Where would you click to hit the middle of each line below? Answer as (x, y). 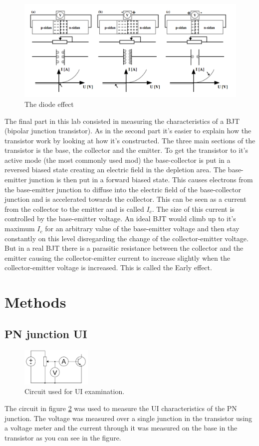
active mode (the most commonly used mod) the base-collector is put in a (118, 160)
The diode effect (49, 104)
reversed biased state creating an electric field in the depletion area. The (115, 170)
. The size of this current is (193, 209)
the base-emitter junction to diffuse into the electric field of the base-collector (123, 189)
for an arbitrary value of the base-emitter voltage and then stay (142, 228)
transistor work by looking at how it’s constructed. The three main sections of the (130, 140)
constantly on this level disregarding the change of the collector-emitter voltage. (127, 238)
